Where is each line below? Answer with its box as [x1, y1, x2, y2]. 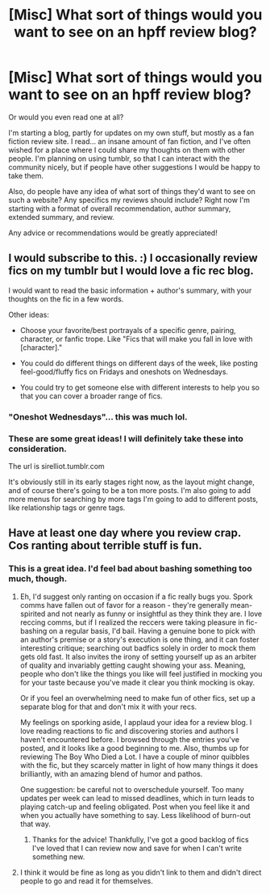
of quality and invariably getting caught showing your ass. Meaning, [19, 660, 246, 670]
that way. [19, 819, 51, 829]
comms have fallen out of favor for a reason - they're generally [19, 600, 229, 609]
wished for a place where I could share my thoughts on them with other [8, 145, 246, 154]
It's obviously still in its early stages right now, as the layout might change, [8, 477, 255, 487]
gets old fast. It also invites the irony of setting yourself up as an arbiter [19, 652, 257, 661]
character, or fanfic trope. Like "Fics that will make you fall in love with [19, 334, 253, 344]
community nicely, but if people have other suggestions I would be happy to [8, 162, 260, 171]
